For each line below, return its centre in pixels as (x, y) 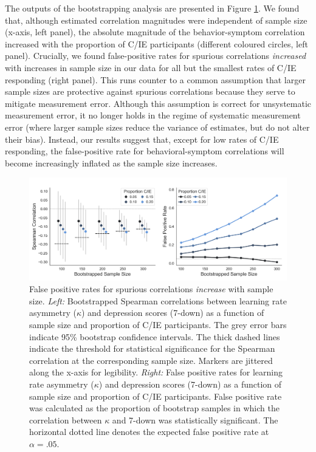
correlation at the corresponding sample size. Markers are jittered (151, 360)
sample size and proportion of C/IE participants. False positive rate (156, 396)
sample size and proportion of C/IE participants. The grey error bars (158, 325)
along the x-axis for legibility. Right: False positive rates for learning (156, 372)
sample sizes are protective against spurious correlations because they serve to (150, 91)
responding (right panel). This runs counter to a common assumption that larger (155, 79)
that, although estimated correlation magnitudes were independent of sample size (156, 20)
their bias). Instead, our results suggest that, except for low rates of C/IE (142, 139)
